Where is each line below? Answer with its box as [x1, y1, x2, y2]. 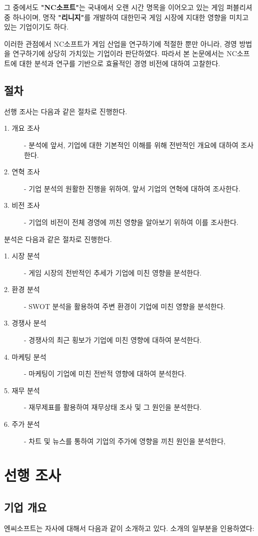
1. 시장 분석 [4, 250, 40, 261]
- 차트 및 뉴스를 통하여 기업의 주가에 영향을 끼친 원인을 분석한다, [24, 435, 225, 446]
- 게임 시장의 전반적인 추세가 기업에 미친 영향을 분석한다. [24, 267, 201, 278]
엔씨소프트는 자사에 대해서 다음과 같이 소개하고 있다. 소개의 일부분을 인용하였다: [4, 522, 254, 533]
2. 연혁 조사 [4, 166, 40, 177]
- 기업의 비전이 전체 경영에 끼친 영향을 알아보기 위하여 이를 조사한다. [24, 216, 238, 227]
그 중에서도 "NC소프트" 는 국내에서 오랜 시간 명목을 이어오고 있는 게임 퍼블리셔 [4, 2, 252, 12]
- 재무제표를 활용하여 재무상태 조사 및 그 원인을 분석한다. [24, 402, 201, 412]
